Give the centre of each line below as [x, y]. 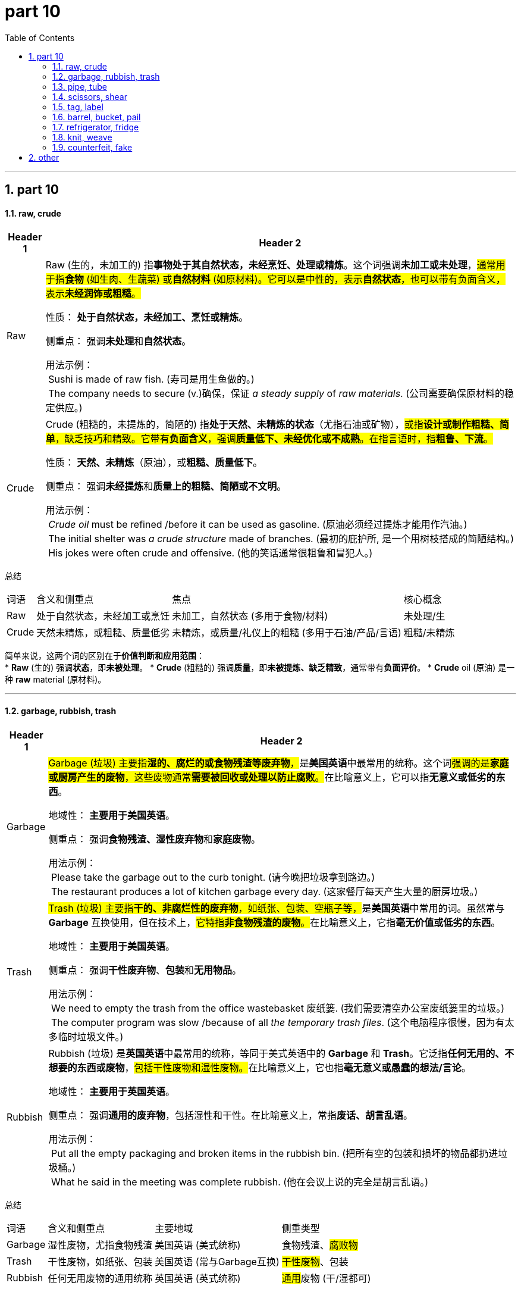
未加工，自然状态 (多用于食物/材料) [250, 616]
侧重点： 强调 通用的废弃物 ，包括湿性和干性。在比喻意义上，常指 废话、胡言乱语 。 [230, 1115]
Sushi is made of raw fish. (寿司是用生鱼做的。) [151, 379]
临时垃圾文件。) [91, 1036]
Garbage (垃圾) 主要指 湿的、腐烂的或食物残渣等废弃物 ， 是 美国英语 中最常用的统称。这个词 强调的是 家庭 [279, 763]
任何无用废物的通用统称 [100, 1278]
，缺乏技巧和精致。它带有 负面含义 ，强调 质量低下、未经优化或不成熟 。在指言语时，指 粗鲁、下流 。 [274, 439]
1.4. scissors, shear [90, 96]
